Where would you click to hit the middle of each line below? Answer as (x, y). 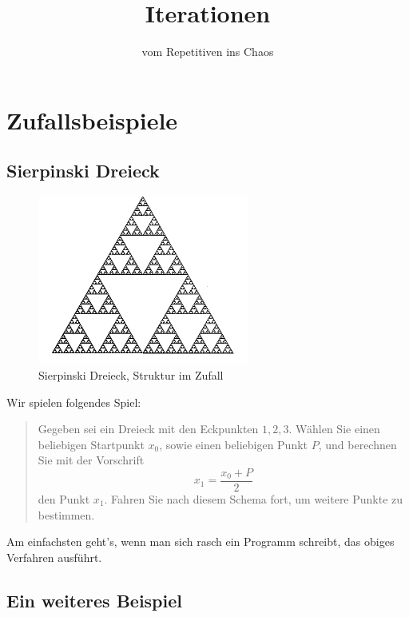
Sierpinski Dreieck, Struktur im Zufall (131, 374)
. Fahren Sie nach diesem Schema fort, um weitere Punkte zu (254, 498)
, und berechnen (357, 444)
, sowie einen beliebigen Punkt (234, 444)
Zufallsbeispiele (92, 119)
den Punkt (64, 498)
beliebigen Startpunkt (91, 444)
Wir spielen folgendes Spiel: (74, 402)
